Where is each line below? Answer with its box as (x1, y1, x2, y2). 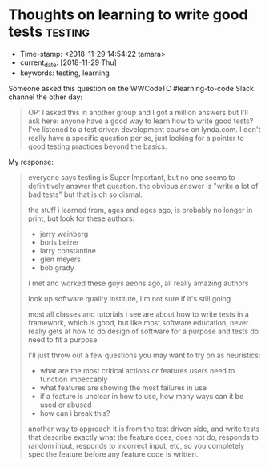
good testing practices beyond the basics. (27, 142, 167, 151)
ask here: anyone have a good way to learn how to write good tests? (27, 116, 254, 126)
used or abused (39, 400, 92, 409)
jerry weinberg (39, 229, 89, 238)
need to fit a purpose (27, 334, 98, 345)
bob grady (39, 262, 74, 273)
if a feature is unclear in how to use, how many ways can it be (39, 391, 244, 401)
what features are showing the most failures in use (39, 382, 207, 393)
